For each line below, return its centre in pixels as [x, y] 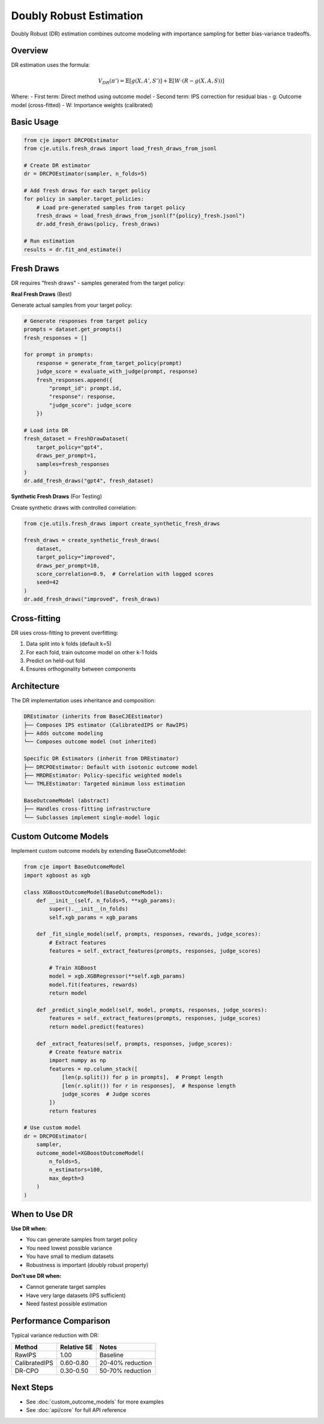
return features [73, 1111]
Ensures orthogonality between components [81, 669]
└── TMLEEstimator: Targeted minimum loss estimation [104, 784]
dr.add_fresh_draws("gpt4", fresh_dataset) [89, 481]
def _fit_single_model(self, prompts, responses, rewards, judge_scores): [148, 934]
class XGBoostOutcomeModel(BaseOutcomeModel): [93, 892]
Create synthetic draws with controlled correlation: [74, 508]
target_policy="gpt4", [70, 447]
